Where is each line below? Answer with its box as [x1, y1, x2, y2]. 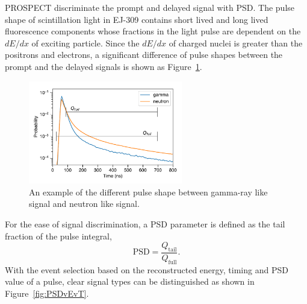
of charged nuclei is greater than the [169, 36, 303, 49]
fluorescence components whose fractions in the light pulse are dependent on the [5, 25, 301, 37]
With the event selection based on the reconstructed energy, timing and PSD [5, 263, 288, 276]
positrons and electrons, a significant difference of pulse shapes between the [5, 48, 283, 61]
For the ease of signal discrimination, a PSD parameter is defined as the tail [5, 217, 285, 230]
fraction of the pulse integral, [5, 229, 112, 242]
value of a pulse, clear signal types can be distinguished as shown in [5, 275, 255, 288]
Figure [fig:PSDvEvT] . [5, 287, 89, 299]
